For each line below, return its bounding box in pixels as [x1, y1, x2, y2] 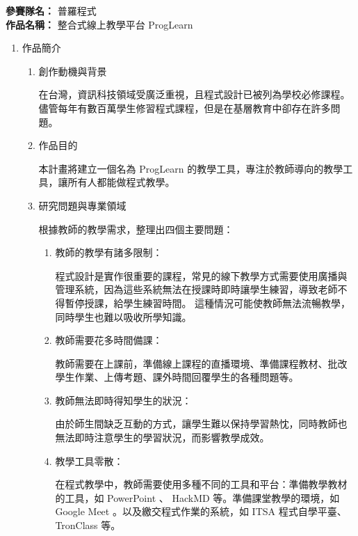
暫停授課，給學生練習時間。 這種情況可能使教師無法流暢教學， [65, 295, 351, 310]
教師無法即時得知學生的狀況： [55, 393, 192, 407]
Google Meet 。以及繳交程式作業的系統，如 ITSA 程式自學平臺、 [55, 504, 347, 519]
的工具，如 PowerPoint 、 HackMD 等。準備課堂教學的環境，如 [55, 490, 340, 505]
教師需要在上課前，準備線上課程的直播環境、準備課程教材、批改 [55, 356, 348, 370]
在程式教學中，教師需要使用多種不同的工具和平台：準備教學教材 [55, 477, 348, 491]
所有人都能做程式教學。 [67, 175, 175, 189]
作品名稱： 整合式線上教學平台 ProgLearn [6, 17, 193, 31]
